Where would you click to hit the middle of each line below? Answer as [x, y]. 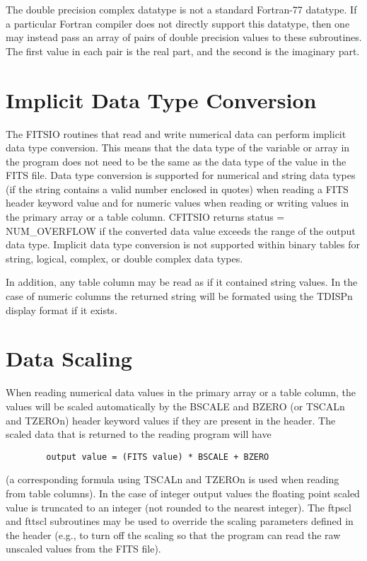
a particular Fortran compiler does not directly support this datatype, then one [178, 23]
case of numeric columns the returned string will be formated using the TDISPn [179, 296]
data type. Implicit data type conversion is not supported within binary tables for [183, 244]
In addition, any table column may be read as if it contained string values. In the [182, 282]
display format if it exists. [62, 310]
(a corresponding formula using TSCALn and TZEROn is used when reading [173, 479]
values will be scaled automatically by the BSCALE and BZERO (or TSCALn [175, 406]
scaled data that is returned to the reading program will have [139, 434]
